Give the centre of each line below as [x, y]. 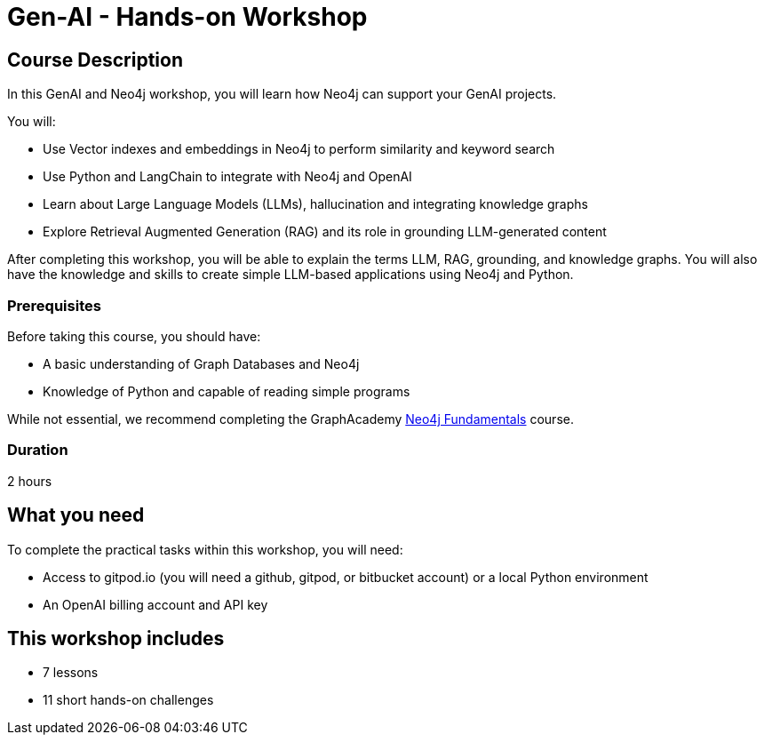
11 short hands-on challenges [128, 700]
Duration [38, 450]
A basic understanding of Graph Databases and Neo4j [201, 363]
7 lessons [71, 673]
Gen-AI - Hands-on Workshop [187, 17]
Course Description [95, 60]
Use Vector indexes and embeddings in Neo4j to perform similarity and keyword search [299, 149]
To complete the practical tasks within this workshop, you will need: [205, 549]
